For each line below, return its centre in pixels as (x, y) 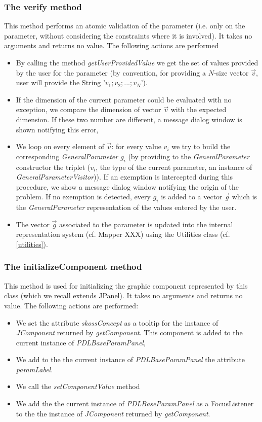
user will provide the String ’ (60, 82)
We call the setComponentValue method (78, 386)
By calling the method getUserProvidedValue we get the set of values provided (137, 62)
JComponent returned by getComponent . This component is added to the (129, 332)
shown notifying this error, (57, 129)
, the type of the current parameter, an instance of (174, 167)
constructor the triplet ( (53, 167)
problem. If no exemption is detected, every (83, 197)
